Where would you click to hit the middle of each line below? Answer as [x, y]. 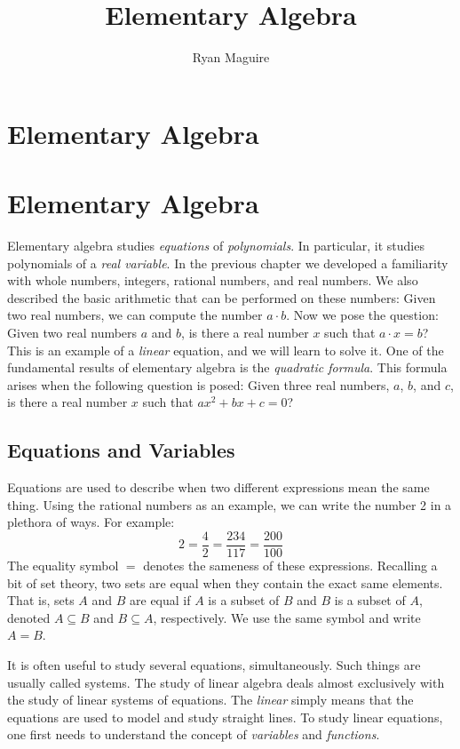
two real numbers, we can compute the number [135, 315]
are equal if [160, 600]
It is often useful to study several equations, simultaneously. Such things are [214, 664]
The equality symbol [63, 566]
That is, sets [41, 600]
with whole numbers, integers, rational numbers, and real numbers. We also [213, 280]
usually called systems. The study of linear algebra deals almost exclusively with [226, 682]
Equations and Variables [121, 450]
